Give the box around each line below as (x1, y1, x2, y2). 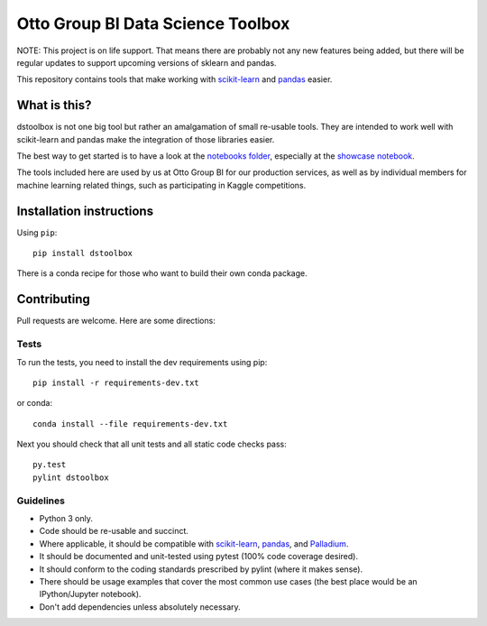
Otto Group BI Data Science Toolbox (16, 14, 290, 33)
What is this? (16, 97, 92, 113)
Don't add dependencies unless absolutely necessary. (39, 601, 241, 612)
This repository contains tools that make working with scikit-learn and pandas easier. (16, 74, 333, 85)
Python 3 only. (39, 513, 94, 524)
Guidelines (16, 494, 65, 507)
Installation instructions (16, 203, 153, 218)
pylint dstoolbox (32, 472, 109, 483)
